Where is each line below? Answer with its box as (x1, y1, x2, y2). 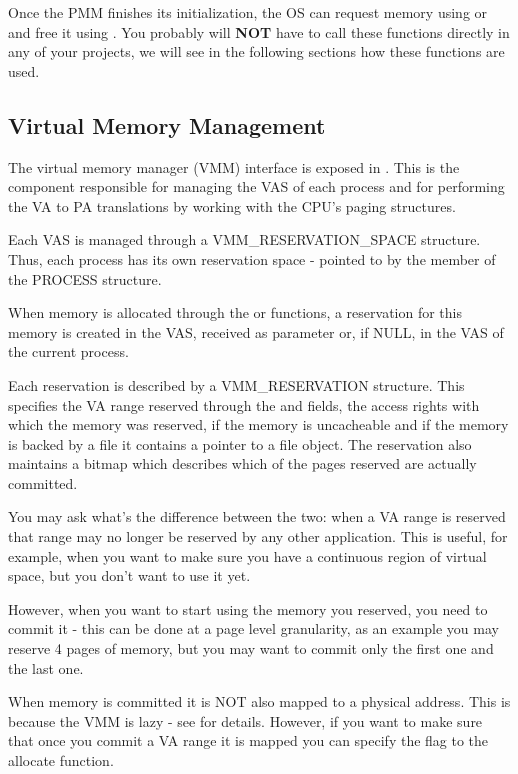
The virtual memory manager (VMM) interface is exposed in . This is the (8, 156, 460, 177)
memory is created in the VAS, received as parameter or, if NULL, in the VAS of (8, 321, 504, 342)
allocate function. (8, 750, 114, 771)
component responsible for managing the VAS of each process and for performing (8, 176, 505, 197)
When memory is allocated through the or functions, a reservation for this (8, 302, 463, 323)
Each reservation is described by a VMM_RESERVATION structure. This (8, 374, 465, 395)
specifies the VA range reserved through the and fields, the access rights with (8, 394, 480, 415)
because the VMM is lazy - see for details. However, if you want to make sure (8, 710, 483, 731)
